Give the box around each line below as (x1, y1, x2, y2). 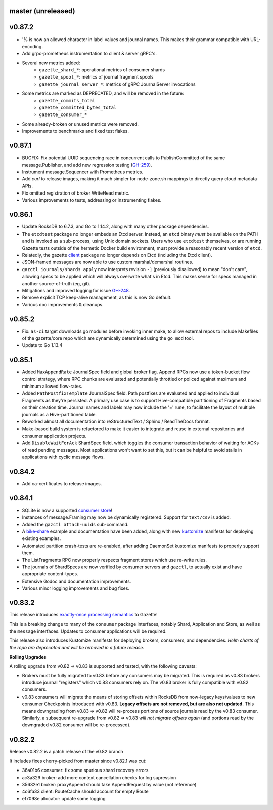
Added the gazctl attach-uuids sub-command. (22, 521, 129, 527)
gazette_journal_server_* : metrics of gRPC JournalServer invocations (39, 81, 196, 87)
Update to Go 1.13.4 (22, 342, 63, 349)
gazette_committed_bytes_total (39, 105, 117, 111)
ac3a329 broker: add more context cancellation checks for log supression (22, 774, 176, 780)
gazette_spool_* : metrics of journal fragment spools (39, 74, 154, 80)
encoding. (22, 43, 43, 49)
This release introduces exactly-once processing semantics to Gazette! (9, 611, 158, 618)
